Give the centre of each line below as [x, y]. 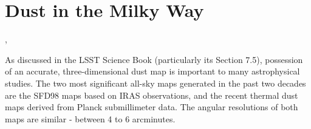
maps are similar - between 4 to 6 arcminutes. [90, 118]
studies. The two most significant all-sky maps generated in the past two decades [155, 83]
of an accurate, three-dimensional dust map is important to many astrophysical [152, 71]
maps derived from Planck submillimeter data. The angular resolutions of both [152, 107]
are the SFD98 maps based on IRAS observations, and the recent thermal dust [152, 95]
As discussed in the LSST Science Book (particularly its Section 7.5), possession [154, 59]
